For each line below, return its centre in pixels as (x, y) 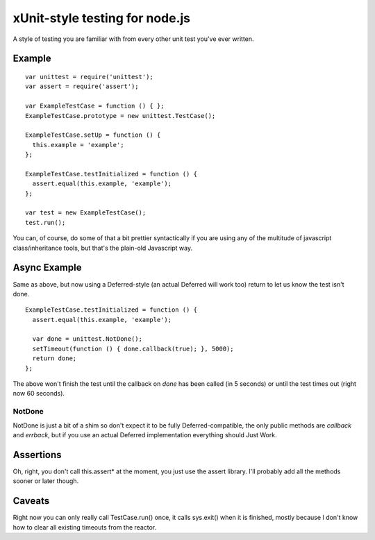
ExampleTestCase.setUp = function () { (93, 135)
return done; (55, 358)
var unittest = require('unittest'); (90, 77)
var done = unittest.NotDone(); (87, 339)
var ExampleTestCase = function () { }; (95, 106)
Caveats (31, 501)
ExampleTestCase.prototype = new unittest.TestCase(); (120, 116)
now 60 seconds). (39, 394)
